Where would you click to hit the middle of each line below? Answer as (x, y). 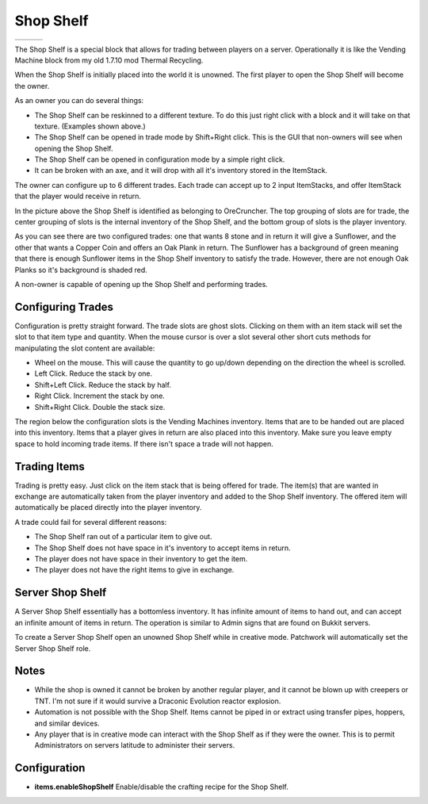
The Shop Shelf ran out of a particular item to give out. (124, 537)
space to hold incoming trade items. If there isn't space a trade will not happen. (144, 443)
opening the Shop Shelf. (74, 148)
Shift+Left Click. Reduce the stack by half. (103, 385)
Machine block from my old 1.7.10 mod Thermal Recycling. (109, 60)
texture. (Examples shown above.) (90, 126)
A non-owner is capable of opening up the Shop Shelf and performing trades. (141, 284)
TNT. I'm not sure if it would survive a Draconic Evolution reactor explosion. (158, 701)
